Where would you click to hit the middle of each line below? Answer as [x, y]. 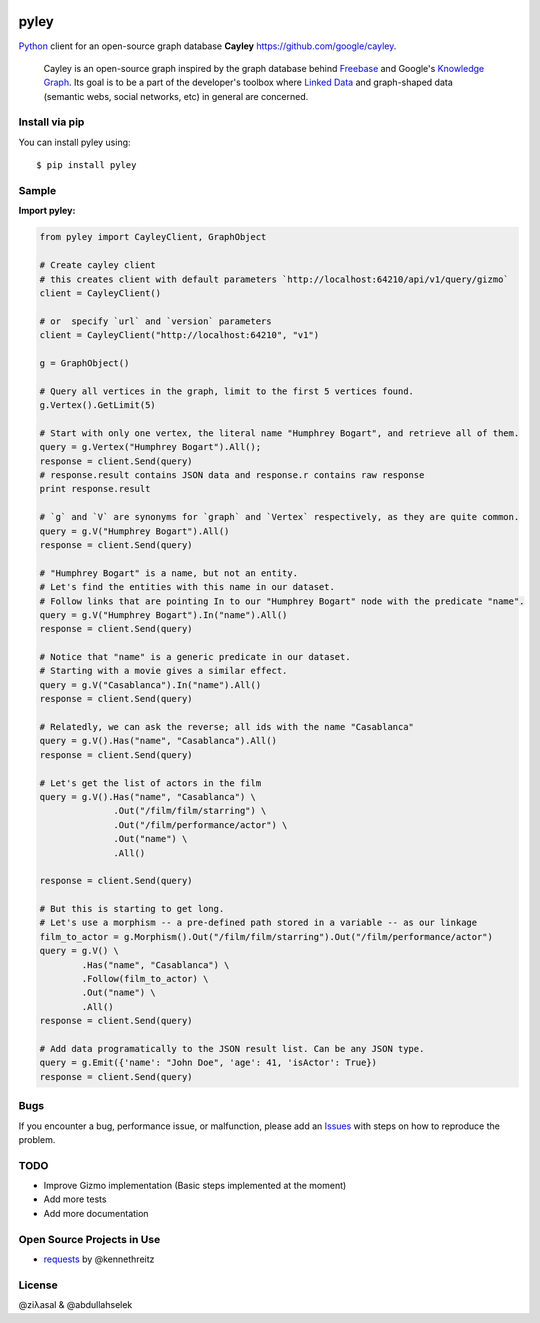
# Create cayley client [98, 265]
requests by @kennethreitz [99, 1259]
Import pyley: [47, 211]
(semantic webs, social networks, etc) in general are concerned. [176, 96]
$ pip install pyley [86, 165]
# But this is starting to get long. [132, 909]
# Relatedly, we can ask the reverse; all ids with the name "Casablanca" [227, 727]
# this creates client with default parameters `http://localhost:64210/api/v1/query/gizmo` [274, 279]
